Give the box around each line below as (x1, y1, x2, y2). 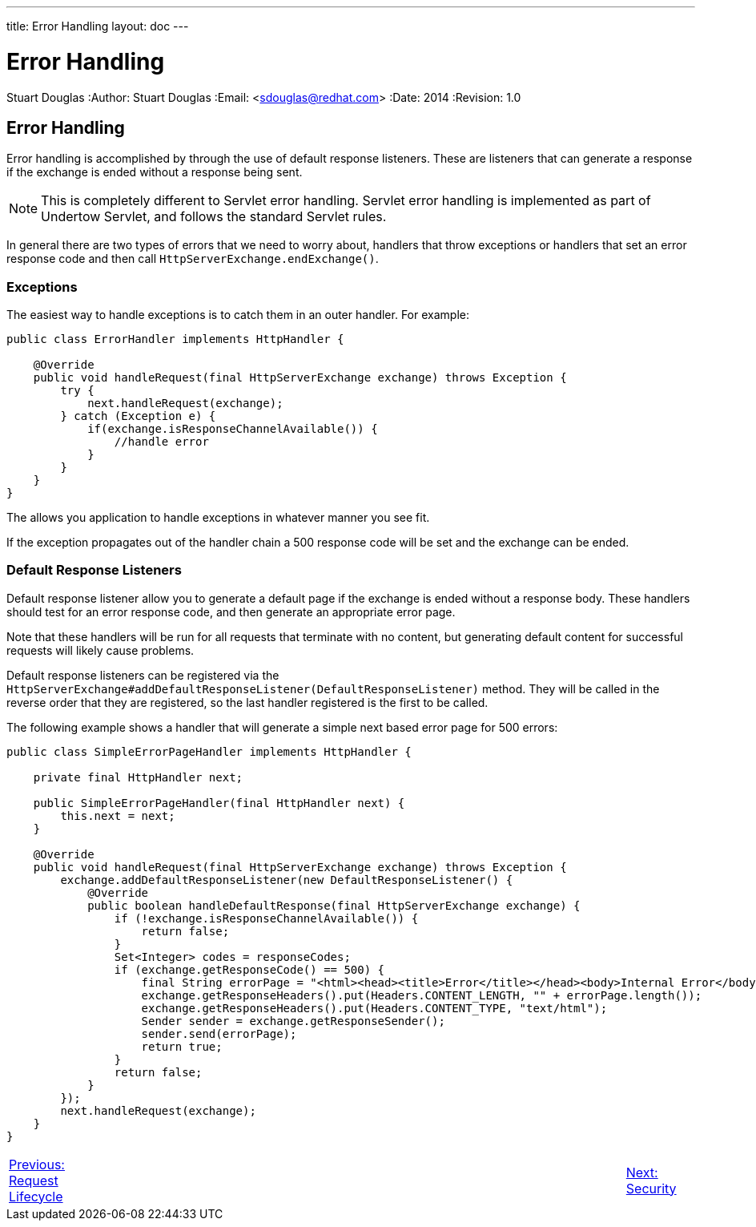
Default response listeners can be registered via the (6, 668, 279, 682)
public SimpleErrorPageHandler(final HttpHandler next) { (33, 796, 405, 809)
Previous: (9, 1156, 65, 1173)
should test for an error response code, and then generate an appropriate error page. (6, 604, 456, 619)
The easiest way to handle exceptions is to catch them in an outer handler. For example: (6, 308, 469, 322)
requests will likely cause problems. (6, 643, 195, 657)
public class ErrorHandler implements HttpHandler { (6, 333, 344, 346)
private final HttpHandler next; (33, 770, 243, 784)
